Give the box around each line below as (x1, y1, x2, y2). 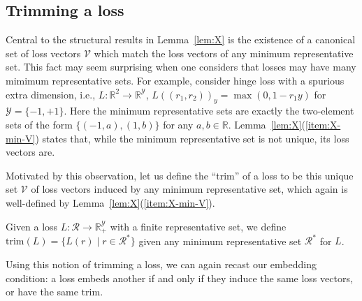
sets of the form (6, 117, 73, 131)
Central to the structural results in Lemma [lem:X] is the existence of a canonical (6, 32, 356, 47)
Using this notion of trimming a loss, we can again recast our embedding (6, 257, 317, 272)
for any (163, 117, 194, 131)
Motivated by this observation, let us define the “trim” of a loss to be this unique (6, 168, 354, 182)
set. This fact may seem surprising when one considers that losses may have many (6, 59, 356, 74)
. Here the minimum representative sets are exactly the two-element (64, 103, 354, 118)
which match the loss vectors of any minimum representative (94, 45, 354, 60)
